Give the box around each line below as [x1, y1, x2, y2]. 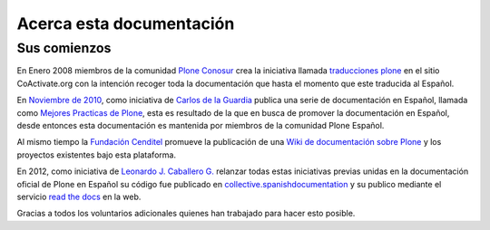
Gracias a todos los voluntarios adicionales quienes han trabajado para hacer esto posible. [16, 208, 356, 219]
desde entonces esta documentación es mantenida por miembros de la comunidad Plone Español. [16, 120, 385, 130]
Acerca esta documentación [16, 14, 235, 34]
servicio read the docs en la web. [16, 191, 142, 202]
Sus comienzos [16, 40, 112, 56]
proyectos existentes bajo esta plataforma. [16, 149, 177, 160]
